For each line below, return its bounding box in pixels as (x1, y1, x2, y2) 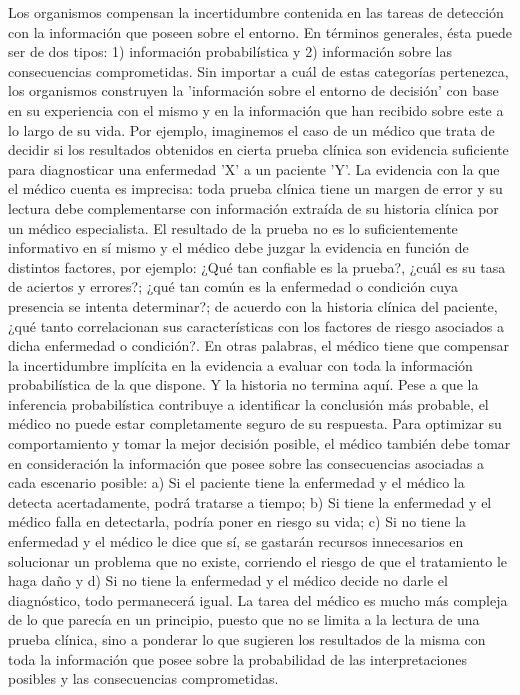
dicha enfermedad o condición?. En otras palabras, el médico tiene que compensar (8, 335, 510, 356)
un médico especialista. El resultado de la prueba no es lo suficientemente (8, 217, 458, 238)
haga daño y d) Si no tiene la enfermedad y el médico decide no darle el (8, 570, 448, 591)
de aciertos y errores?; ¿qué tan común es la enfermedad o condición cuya (8, 276, 458, 297)
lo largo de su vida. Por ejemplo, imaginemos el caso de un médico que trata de (8, 119, 495, 140)
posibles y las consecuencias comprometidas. (8, 668, 279, 689)
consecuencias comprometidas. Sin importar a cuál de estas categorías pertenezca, (8, 60, 509, 81)
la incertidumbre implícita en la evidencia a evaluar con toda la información (8, 354, 473, 375)
